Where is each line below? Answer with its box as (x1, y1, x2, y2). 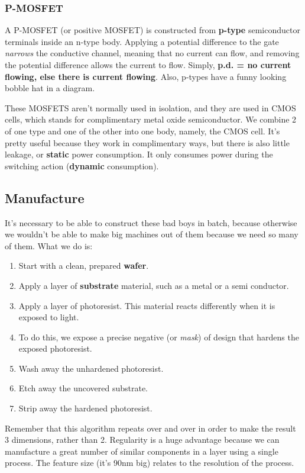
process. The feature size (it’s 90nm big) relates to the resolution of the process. (5, 456, 294, 469)
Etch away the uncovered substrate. (18, 382, 148, 394)
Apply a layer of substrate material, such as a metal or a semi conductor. (18, 279, 289, 291)
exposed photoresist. (18, 342, 92, 355)
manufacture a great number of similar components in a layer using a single (5, 445, 278, 457)
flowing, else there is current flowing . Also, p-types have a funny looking (5, 70, 287, 82)
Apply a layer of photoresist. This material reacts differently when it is (18, 299, 275, 311)
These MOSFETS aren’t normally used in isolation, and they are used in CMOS (5, 101, 296, 114)
